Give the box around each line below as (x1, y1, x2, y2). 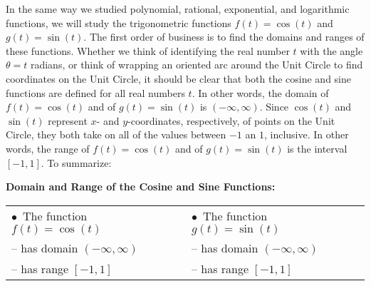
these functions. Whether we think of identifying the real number (6, 43, 290, 58)
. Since (259, 99, 289, 114)
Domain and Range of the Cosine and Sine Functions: (6, 179, 276, 194)
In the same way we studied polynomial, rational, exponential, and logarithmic (6, 1, 350, 16)
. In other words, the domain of (192, 85, 329, 100)
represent (48, 113, 88, 128)
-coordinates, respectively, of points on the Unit (127, 113, 335, 128)
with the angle (300, 43, 363, 58)
